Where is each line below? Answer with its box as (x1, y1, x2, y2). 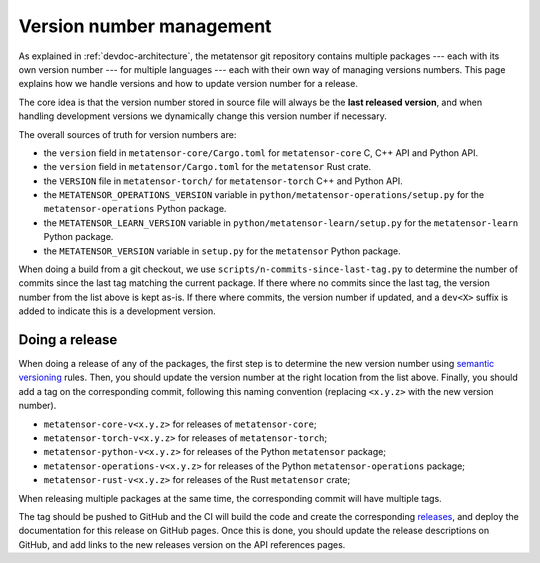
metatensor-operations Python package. (43, 203, 227, 215)
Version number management (18, 15, 272, 37)
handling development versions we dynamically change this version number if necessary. (18, 110, 387, 122)
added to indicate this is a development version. (18, 305, 217, 317)
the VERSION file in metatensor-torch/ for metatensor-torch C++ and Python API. (43, 175, 404, 187)
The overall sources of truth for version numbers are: (18, 128, 237, 140)
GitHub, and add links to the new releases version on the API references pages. (18, 538, 346, 550)
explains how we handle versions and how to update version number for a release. (18, 78, 359, 90)
